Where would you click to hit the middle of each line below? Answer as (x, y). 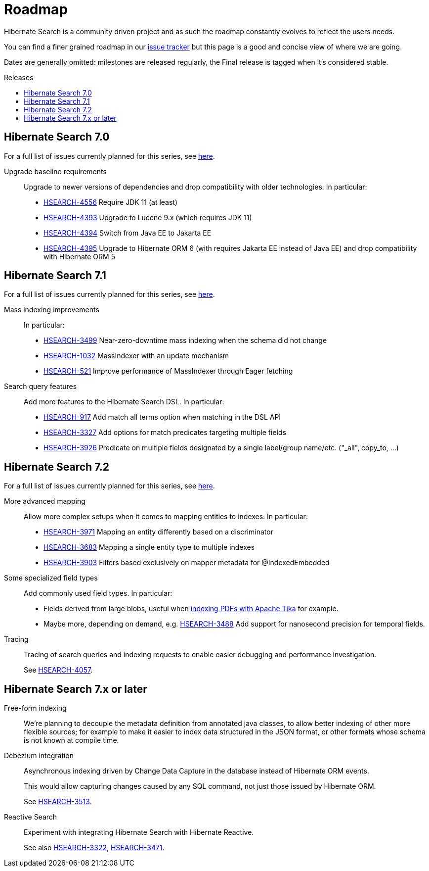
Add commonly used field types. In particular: (98, 593)
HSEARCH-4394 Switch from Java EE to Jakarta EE (128, 233)
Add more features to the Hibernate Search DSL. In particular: (124, 402)
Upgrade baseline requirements (55, 171)
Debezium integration (39, 756)
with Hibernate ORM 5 (79, 256)
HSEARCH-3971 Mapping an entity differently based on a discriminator (158, 532)
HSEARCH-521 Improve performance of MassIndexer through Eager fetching (168, 371)
